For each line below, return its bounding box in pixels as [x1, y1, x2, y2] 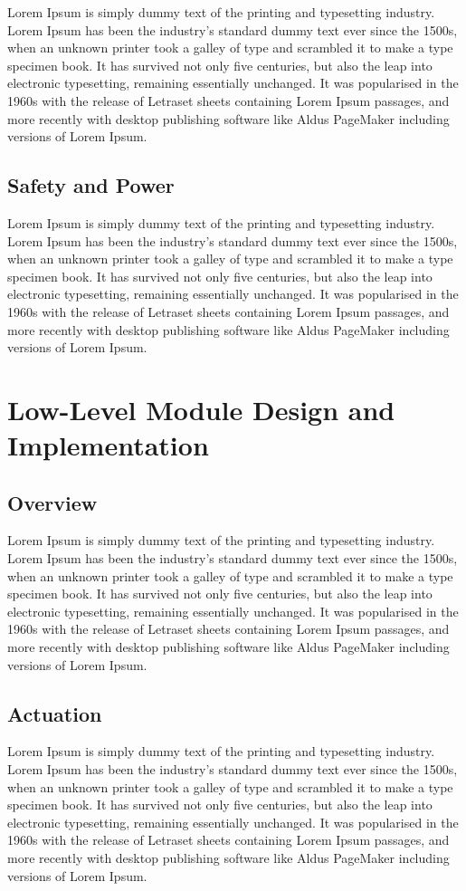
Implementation [7, 426, 209, 464]
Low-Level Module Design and [7, 390, 395, 427]
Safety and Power [7, 171, 175, 199]
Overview [7, 488, 98, 516]
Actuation [7, 699, 102, 727]
